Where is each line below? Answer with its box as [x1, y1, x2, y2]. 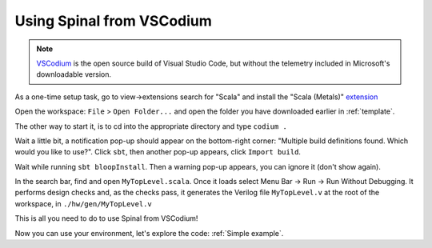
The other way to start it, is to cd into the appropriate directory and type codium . [14, 121, 287, 131]
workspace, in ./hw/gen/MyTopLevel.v [14, 198, 152, 208]
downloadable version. [36, 70, 112, 79]
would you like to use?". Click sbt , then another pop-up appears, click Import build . [14, 147, 302, 157]
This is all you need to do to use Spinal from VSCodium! [14, 214, 198, 223]
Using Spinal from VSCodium [14, 12, 212, 30]
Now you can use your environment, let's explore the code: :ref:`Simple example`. [14, 228, 284, 238]
